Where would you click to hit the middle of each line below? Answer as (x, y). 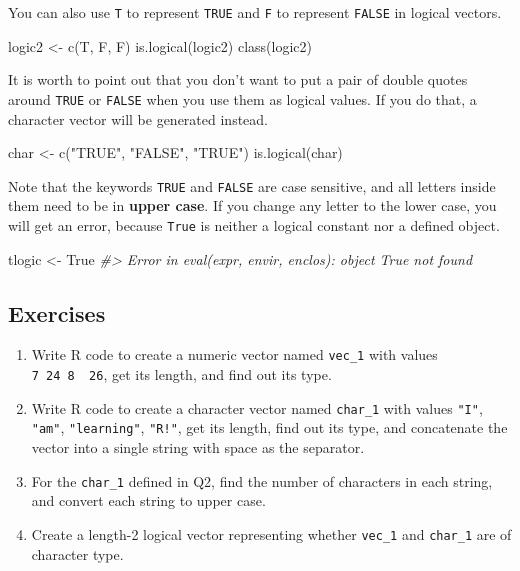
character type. (77, 553)
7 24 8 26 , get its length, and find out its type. (181, 374)
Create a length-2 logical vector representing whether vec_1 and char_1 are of (271, 533)
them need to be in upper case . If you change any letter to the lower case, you (252, 205)
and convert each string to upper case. (148, 500)
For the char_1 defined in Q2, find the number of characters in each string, (262, 480)
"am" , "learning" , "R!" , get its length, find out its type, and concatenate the (269, 427)
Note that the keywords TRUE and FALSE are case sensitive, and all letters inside (252, 185)
